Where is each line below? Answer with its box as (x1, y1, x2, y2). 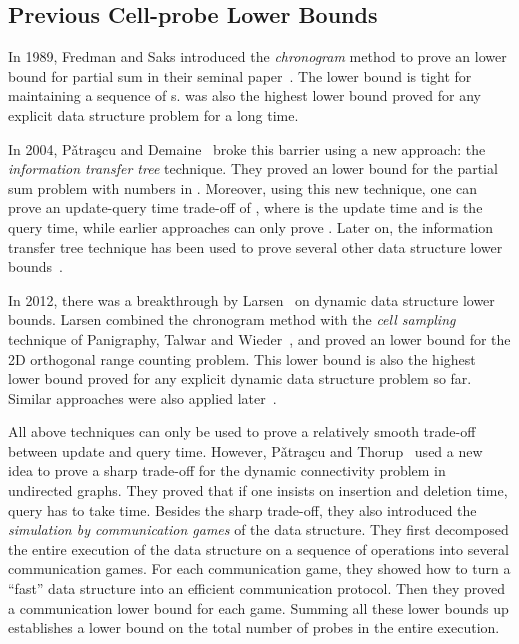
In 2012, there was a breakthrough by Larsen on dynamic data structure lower (8, 289, 495, 310)
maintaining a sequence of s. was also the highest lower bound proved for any (8, 85, 481, 106)
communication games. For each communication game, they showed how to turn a (8, 558, 511, 579)
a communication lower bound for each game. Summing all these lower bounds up (8, 597, 509, 618)
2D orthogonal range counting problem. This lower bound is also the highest (8, 348, 476, 369)
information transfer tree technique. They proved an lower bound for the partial (8, 158, 498, 179)
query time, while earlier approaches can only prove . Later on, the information (8, 216, 494, 237)
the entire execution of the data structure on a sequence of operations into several (8, 538, 509, 559)
